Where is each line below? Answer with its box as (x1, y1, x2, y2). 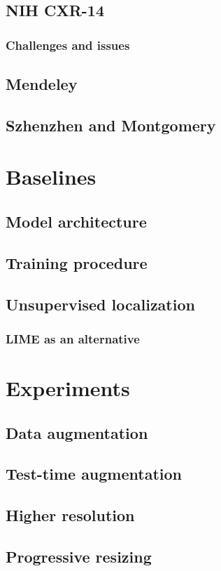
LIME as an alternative (6, 329, 140, 347)
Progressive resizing (6, 545, 152, 567)
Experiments (6, 373, 130, 402)
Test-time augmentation (6, 463, 182, 485)
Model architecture (6, 210, 147, 232)
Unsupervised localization (6, 293, 195, 315)
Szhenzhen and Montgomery (6, 114, 216, 136)
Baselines (6, 162, 97, 191)
